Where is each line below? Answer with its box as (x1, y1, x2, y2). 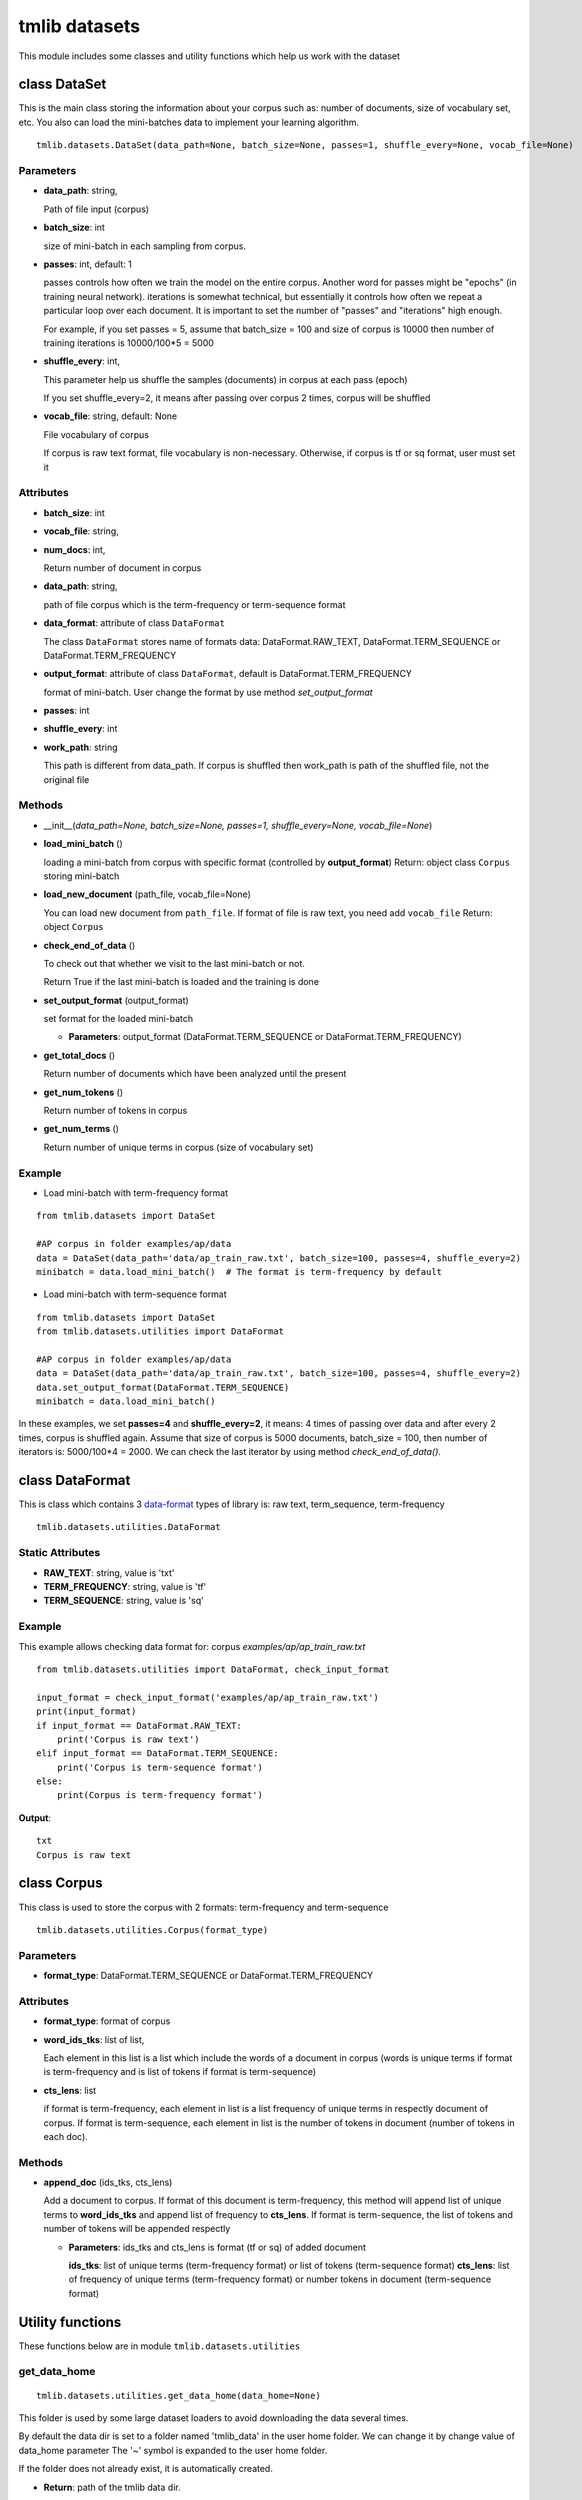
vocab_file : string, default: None (43, 410, 178, 422)
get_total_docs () (43, 1049, 116, 1061)
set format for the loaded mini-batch (43, 1013, 194, 1025)
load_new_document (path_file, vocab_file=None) (43, 888, 252, 900)
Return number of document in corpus (43, 561, 202, 574)
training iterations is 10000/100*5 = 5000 (43, 336, 215, 349)
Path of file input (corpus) (43, 203, 150, 215)
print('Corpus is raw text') (56, 1733, 200, 1745)
